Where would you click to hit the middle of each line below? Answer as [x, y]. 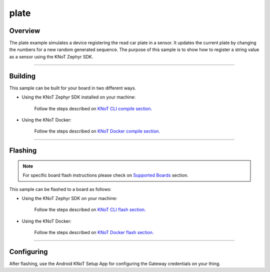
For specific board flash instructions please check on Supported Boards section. [105, 175]
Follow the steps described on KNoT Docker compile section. [97, 131]
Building [22, 76]
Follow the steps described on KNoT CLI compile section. [93, 108]
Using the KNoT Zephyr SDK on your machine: [69, 198]
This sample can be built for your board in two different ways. [73, 88]
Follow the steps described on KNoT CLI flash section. [90, 209]
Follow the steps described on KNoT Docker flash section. [94, 232]
